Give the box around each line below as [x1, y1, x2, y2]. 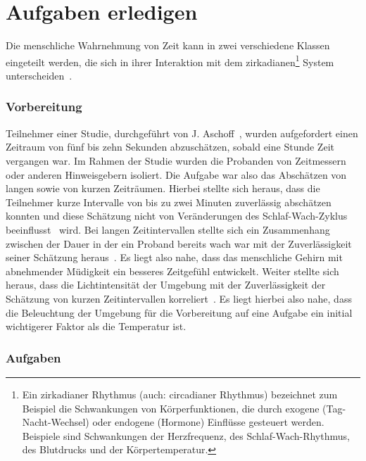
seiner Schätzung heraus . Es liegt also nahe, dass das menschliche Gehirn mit [6, 250, 343, 265]
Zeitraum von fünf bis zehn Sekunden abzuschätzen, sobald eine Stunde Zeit [6, 139, 334, 154]
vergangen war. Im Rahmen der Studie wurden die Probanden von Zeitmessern [6, 153, 346, 168]
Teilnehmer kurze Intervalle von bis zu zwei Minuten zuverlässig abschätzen [6, 194, 332, 209]
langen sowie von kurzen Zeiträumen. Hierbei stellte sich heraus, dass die [6, 181, 320, 196]
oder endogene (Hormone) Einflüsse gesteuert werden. [92, 415, 324, 429]
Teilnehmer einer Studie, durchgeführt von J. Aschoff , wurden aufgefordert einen [6, 125, 358, 140]
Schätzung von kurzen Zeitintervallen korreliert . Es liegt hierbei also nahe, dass [6, 291, 352, 305]
